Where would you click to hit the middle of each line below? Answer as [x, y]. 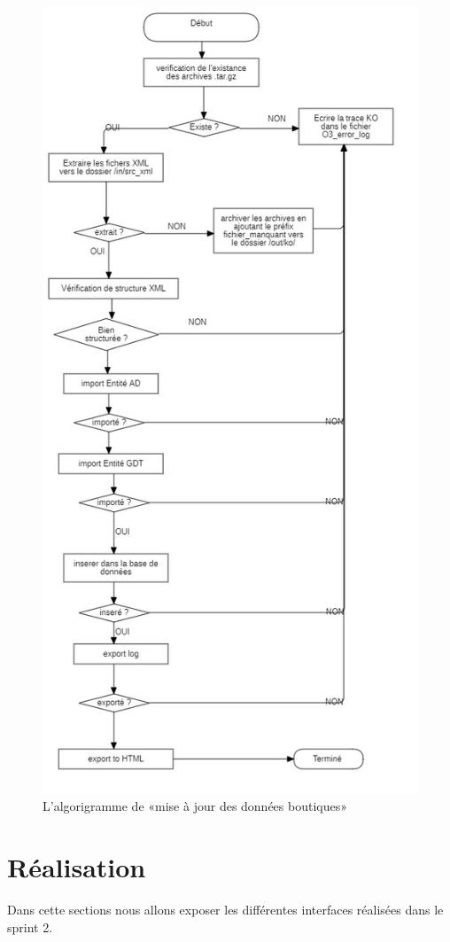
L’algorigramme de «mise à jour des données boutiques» [195, 806]
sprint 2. [30, 926]
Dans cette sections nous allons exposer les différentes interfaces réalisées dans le [225, 910]
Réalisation [77, 867]
